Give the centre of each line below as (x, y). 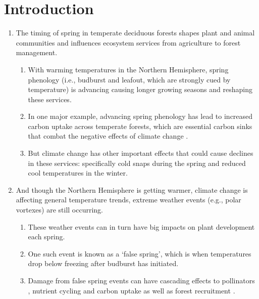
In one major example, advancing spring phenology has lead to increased (140, 116)
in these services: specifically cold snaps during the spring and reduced (137, 163)
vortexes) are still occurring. (59, 210)
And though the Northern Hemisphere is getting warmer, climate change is (132, 189)
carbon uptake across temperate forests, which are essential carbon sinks (140, 126)
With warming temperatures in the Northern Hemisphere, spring (128, 69)
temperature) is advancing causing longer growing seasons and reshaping (140, 89)
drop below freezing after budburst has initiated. (103, 263)
